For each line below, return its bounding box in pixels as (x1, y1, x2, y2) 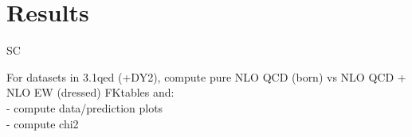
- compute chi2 (6, 115, 79, 131)
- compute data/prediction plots (6, 99, 163, 116)
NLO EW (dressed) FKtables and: (6, 84, 175, 101)
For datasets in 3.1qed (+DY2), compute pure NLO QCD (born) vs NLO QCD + (6, 68, 406, 85)
